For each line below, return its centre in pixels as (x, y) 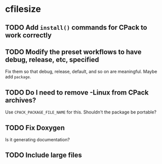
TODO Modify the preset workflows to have (73, 52)
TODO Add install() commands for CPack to (76, 27)
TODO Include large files (44, 155)
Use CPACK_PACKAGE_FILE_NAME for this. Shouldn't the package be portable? (81, 112)
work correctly (28, 35)
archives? (21, 100)
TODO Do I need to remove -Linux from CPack (77, 92)
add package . (18, 77)
